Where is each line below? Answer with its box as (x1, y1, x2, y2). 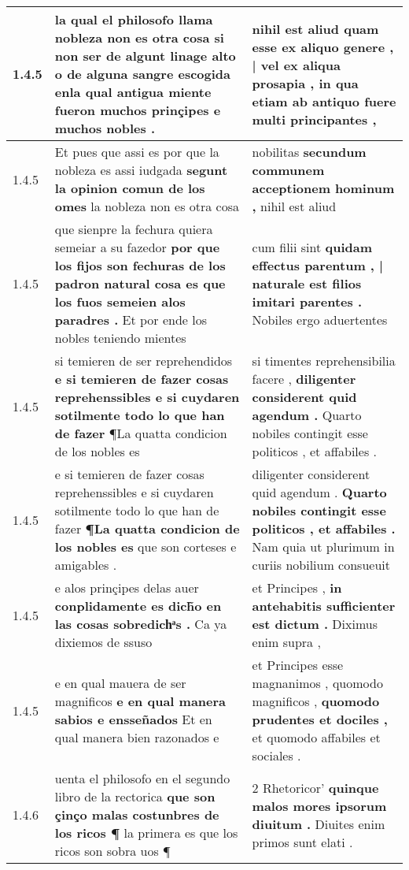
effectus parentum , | (252, 256, 384, 274)
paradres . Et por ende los (54, 310, 208, 329)
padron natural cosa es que (54, 274, 226, 292)
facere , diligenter (252, 370, 356, 388)
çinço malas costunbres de (54, 805, 219, 824)
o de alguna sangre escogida (54, 65, 231, 83)
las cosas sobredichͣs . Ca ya (54, 615, 227, 633)
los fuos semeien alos (54, 292, 186, 310)
